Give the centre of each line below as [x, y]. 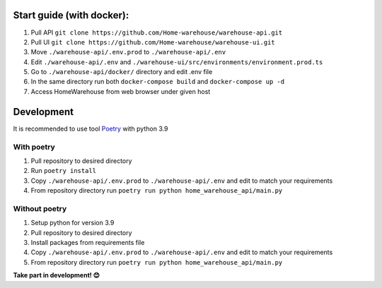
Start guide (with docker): [71, 15]
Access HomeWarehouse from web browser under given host [121, 91]
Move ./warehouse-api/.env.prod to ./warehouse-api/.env [128, 52]
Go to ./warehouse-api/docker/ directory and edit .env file [122, 72]
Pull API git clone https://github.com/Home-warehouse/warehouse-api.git [157, 32]
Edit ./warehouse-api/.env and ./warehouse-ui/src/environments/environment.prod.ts [177, 62]
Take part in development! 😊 [57, 275]
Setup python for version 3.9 [73, 223]
